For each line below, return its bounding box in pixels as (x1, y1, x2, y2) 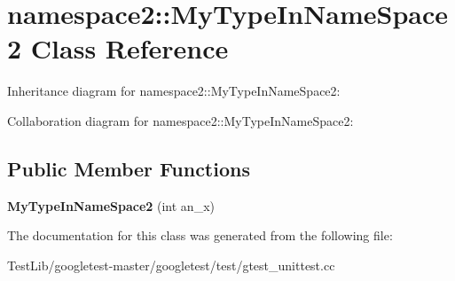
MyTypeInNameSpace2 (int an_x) (7, 196, 215, 215)
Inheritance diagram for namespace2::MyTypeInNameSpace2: (7, 82, 341, 100)
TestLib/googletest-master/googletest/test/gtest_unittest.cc (7, 255, 335, 274)
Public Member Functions (7, 154, 250, 182)
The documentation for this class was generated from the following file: (7, 226, 393, 245)
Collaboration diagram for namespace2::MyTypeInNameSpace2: (7, 111, 354, 129)
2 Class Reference (7, 30, 229, 66)
